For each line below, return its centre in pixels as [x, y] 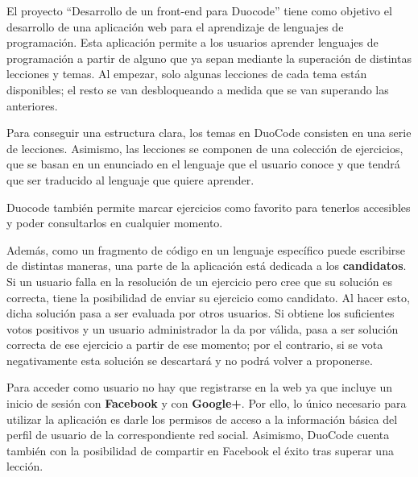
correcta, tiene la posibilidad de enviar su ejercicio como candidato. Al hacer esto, [208, 297]
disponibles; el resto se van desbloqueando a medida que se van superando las [198, 89]
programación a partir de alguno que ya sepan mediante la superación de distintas [209, 58]
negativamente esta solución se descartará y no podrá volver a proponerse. [190, 360]
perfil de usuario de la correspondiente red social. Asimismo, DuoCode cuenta [198, 435]
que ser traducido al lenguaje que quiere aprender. [130, 179]
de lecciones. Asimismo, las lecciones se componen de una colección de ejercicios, [205, 148]
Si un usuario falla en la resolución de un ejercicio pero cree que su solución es [199, 281]
